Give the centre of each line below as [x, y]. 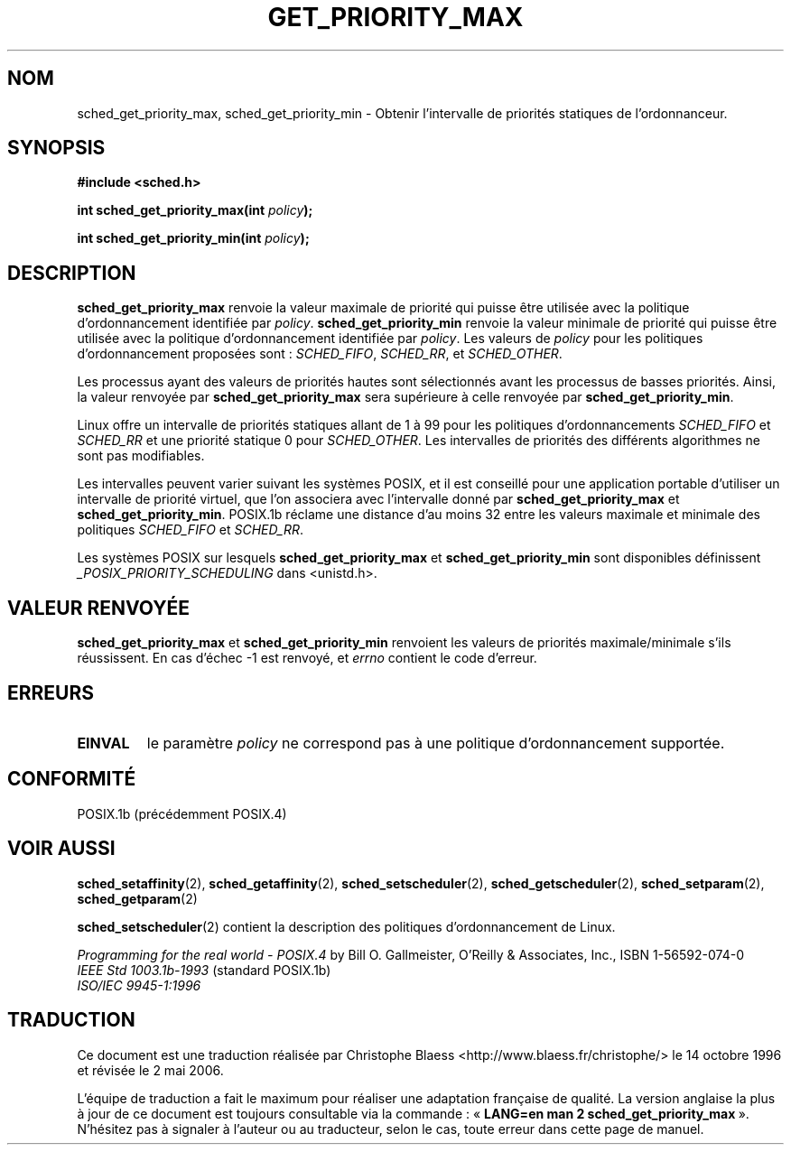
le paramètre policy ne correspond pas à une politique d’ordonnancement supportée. [436, 743]
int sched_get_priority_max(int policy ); [195, 210]
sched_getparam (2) [137, 898]
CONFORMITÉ [72, 779]
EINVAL [103, 743]
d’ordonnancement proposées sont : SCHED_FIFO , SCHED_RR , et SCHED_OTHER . [320, 354]
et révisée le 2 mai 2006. [150, 1070]
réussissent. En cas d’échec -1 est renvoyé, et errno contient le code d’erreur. [307, 658]
